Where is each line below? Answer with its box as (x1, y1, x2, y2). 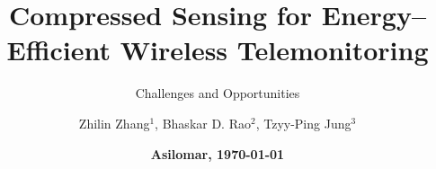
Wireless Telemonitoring (120, 31, 429, 68)
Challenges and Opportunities (135, 84, 300, 102)
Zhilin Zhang (78, 113, 150, 132)
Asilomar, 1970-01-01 (150, 144, 285, 163)
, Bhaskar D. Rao (155, 113, 251, 132)
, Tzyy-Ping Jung (255, 113, 351, 132)
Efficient (6, 31, 111, 68)
